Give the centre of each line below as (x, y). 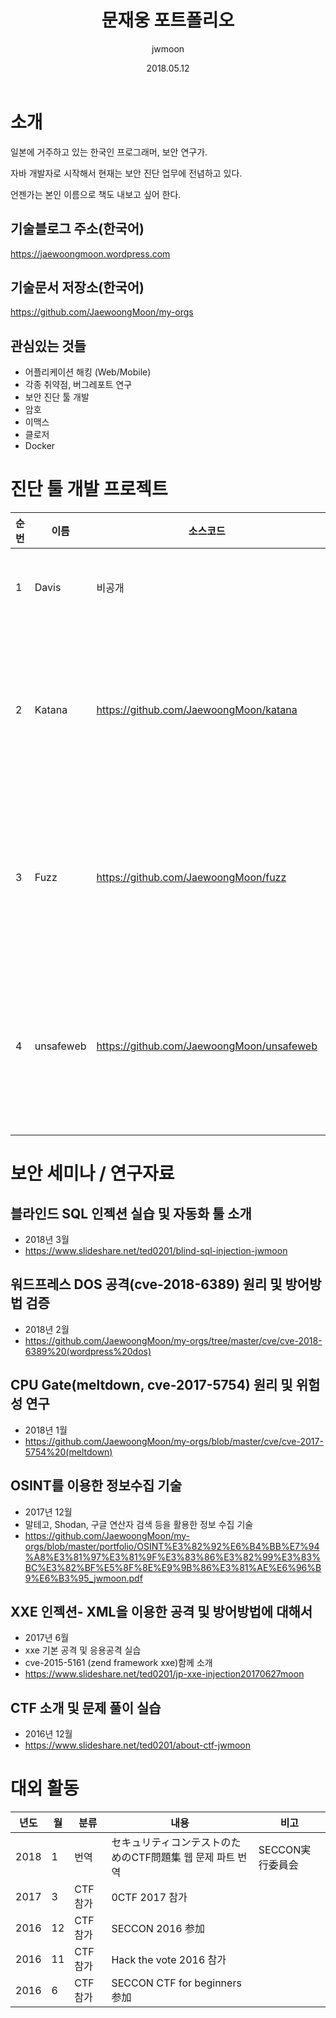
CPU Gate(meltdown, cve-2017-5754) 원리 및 (151, 1385)
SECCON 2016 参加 (158, 1929)
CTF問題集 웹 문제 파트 (183, 1858)
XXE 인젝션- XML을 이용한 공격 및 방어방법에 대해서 (161, 1611)
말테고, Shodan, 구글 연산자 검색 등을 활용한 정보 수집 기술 (139, 1524)
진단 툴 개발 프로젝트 (89, 489)
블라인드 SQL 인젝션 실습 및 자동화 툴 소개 (131, 1213)
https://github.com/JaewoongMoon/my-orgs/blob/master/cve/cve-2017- (174, 1441)
